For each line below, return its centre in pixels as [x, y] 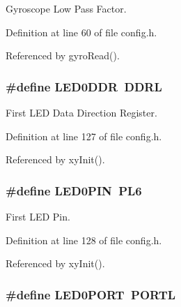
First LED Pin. [38, 216]
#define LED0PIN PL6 [74, 190]
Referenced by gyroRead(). [63, 55]
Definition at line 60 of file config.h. [81, 32]
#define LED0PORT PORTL [91, 294]
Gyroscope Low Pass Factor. [66, 8]
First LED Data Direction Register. [81, 112]
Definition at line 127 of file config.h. [84, 136]
